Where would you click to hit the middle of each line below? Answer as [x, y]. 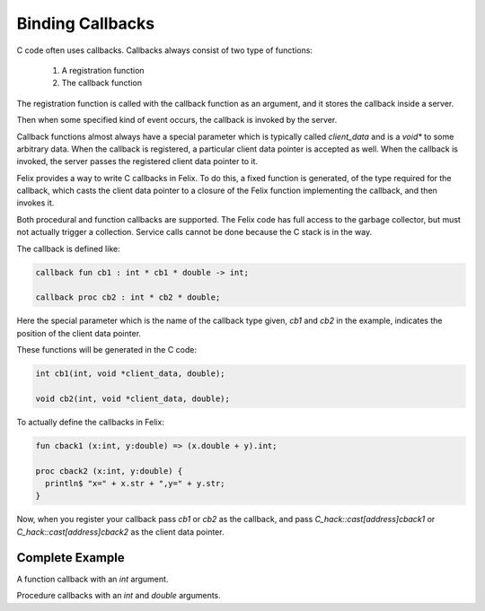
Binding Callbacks [86, 23]
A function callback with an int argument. [93, 579]
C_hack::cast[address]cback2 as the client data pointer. [120, 532]
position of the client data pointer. [79, 333]
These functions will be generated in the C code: [107, 350]
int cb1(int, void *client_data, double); [130, 374]
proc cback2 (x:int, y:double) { [109, 471]
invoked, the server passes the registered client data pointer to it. [137, 161]
